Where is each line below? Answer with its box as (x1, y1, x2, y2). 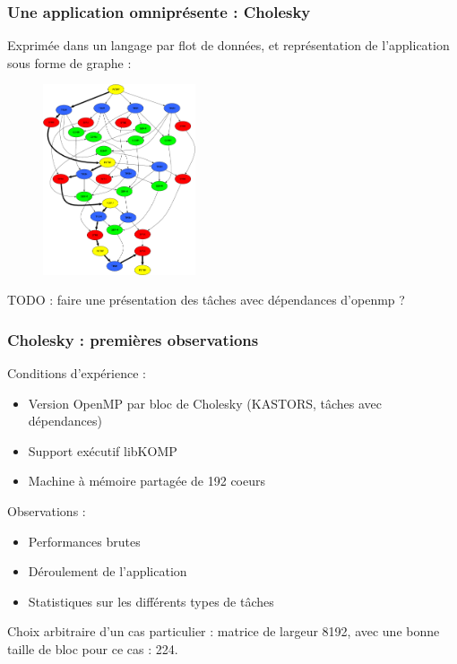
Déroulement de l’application (28, 562, 187, 581)
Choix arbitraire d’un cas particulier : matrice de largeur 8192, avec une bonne (7, 622, 440, 641)
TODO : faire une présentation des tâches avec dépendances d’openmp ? (7, 290, 405, 309)
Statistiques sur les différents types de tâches (28, 591, 274, 610)
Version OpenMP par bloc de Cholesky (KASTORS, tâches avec (28, 393, 383, 412)
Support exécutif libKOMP (28, 441, 177, 460)
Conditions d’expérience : (7, 364, 146, 383)
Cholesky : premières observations (7, 328, 259, 350)
